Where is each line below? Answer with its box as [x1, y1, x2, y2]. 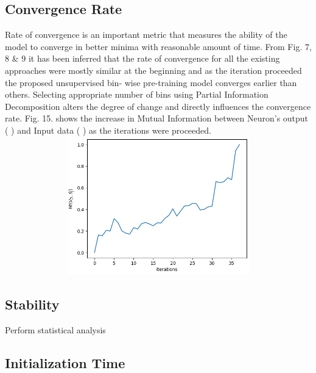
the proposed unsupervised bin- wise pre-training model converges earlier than [5, 76, 297, 89]
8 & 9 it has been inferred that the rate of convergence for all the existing [5, 52, 280, 65]
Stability [5, 295, 60, 314]
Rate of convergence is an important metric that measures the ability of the [5, 28, 287, 41]
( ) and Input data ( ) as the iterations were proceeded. [5, 123, 211, 136]
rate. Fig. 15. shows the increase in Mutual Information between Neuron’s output [5, 112, 309, 125]
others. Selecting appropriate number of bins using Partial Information [5, 88, 269, 101]
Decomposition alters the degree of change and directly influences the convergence [5, 100, 311, 112]
